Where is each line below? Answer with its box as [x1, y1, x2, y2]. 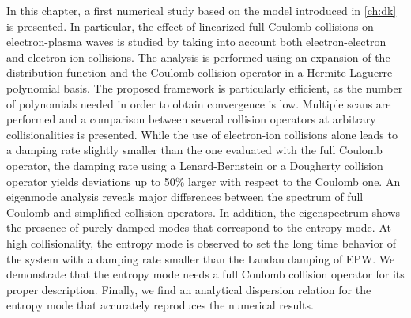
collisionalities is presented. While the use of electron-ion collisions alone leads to [6, 126, 398, 142]
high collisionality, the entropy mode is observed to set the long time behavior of [6, 234, 397, 251]
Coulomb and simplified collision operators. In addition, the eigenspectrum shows [6, 203, 400, 220]
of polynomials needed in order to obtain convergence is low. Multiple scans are [6, 95, 391, 112]
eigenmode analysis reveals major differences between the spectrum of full [6, 188, 364, 205]
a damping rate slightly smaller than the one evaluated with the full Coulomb [6, 142, 383, 158]
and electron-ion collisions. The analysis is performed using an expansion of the [6, 48, 390, 65]
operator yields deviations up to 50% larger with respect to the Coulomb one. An [6, 172, 401, 189]
